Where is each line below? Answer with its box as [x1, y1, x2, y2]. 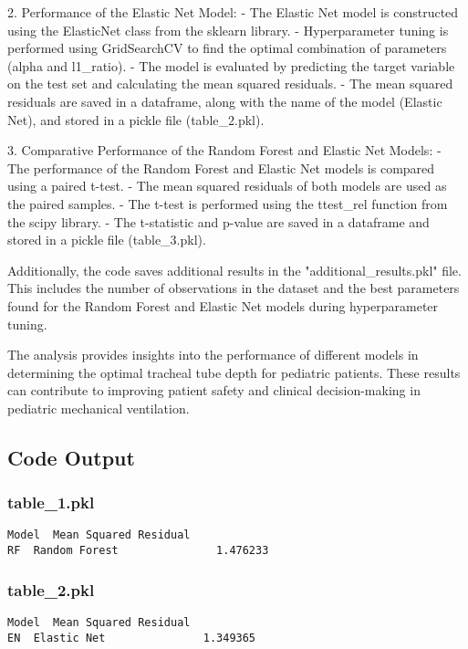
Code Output [7, 443, 135, 471]
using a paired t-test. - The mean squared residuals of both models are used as [7, 176, 447, 195]
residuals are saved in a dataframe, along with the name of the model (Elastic [7, 91, 442, 110]
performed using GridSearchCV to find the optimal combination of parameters [7, 38, 447, 58]
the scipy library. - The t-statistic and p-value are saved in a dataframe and [7, 212, 430, 231]
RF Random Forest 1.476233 [7, 544, 269, 558]
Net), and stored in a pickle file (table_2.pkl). [7, 110, 265, 129]
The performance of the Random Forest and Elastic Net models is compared [7, 158, 435, 177]
